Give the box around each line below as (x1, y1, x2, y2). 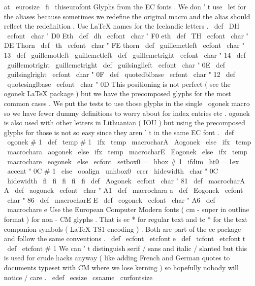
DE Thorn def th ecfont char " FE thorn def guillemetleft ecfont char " (4, 40, 245, 50)
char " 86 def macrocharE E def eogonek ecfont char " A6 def (7, 194, 216, 205)
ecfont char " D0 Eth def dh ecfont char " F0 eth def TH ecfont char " (7, 30, 249, 40)
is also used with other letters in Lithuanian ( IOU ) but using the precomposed (4, 117, 245, 128)
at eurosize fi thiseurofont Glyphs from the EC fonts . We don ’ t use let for (4, 1, 247, 11)
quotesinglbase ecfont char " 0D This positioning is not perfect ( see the (7, 78, 231, 89)
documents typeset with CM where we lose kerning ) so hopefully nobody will (4, 262, 239, 273)
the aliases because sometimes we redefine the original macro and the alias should (4, 11, 250, 21)
